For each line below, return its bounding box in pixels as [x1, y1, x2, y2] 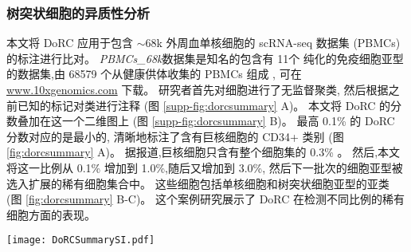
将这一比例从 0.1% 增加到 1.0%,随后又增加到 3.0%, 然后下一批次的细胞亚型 [6, 159, 392, 175]
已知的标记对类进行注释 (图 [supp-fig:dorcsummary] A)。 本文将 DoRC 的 [17, 96, 391, 113]
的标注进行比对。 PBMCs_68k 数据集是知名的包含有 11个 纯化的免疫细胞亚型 [6, 49, 404, 66]
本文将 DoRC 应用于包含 [6, 34, 134, 51]
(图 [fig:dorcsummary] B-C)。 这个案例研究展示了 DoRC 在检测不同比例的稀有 [6, 191, 405, 207]
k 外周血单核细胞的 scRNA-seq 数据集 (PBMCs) [156, 34, 401, 51]
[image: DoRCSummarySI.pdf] [6, 234, 155, 246]
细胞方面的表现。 [6, 206, 96, 222]
